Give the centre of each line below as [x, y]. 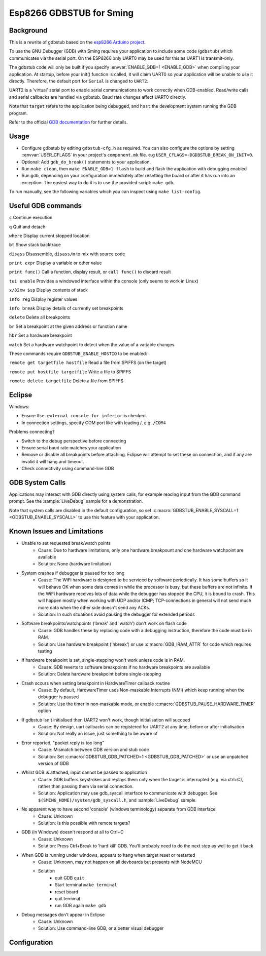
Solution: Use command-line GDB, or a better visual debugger [101, 928]
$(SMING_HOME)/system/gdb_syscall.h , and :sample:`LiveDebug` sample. [117, 800]
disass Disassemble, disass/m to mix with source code [67, 254]
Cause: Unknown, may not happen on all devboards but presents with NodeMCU [120, 862]
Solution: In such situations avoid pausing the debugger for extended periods [116, 614]
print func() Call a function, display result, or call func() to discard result [90, 272]
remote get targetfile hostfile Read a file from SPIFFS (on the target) [88, 362]
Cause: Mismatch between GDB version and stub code [94, 750]
